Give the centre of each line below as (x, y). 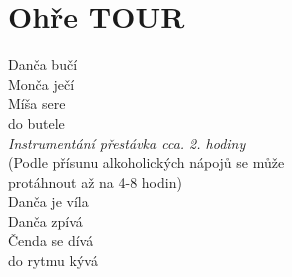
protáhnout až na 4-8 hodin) (95, 181)
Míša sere (37, 103)
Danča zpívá (45, 220)
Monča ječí (41, 83)
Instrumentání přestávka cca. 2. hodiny (127, 142)
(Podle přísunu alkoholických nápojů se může (146, 162)
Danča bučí (43, 64)
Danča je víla (48, 201)
